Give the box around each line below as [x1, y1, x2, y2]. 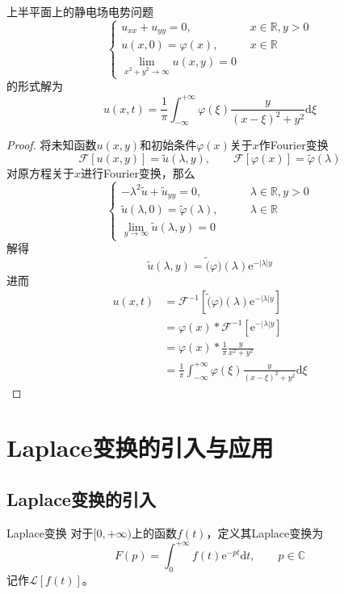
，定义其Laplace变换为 [206, 524, 324, 541]
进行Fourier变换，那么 [81, 165, 195, 182]
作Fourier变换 [258, 136, 329, 153]
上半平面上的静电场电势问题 [6, 3, 153, 19]
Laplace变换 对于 [6, 524, 94, 541]
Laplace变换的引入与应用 [6, 431, 274, 464]
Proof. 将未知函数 [6, 136, 97, 153]
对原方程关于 [6, 165, 74, 182]
